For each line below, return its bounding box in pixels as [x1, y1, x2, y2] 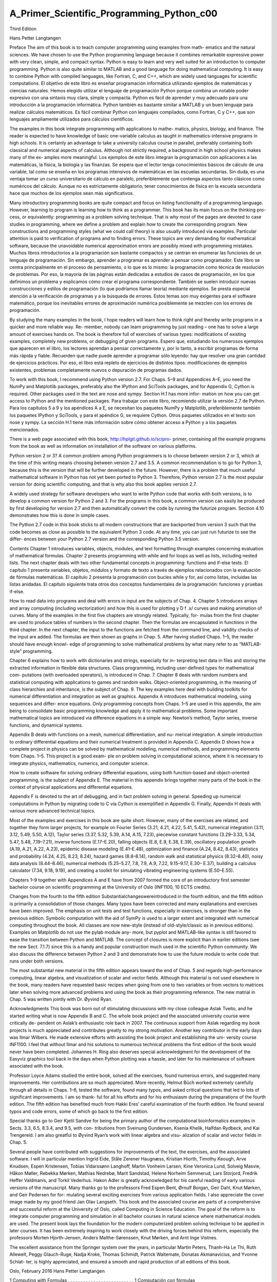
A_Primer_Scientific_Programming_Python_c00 [9, 8, 217, 19]
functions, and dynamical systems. [9, 722, 83, 728]
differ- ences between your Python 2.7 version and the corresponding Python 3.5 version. [9, 536, 200, 542]
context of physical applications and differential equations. [9, 784, 133, 790]
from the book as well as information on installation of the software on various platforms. [9, 443, 197, 449]
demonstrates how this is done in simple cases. [9, 512, 110, 518]
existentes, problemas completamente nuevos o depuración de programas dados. [9, 367, 183, 373]
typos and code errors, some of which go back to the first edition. [9, 1108, 149, 1114]
